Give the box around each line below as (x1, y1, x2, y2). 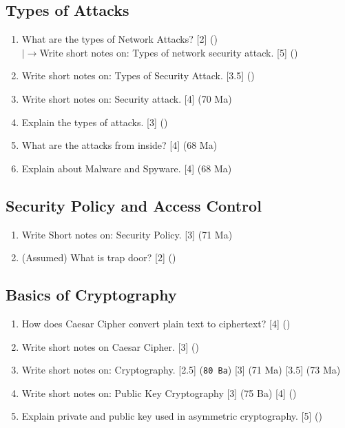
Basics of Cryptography (6, 284, 177, 305)
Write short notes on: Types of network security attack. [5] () (39, 45, 298, 59)
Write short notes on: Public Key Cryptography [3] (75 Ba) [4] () (21, 385, 297, 400)
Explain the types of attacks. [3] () (21, 114, 168, 129)
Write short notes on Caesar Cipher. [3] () (21, 339, 199, 354)
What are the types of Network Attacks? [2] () (21, 32, 218, 46)
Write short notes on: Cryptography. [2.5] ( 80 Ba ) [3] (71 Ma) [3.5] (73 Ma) (21, 363, 341, 377)
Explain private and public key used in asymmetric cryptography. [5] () (21, 409, 322, 423)
